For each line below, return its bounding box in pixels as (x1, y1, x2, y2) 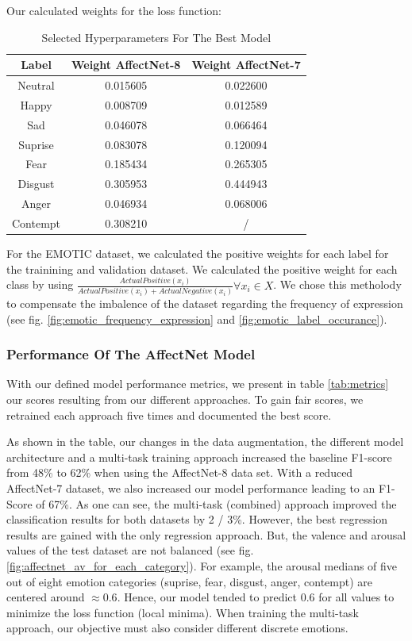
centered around (6, 589, 85, 605)
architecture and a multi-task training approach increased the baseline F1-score (6, 448, 392, 465)
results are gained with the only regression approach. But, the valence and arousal (6, 526, 406, 543)
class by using (6, 276, 74, 293)
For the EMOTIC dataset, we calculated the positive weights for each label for (6, 245, 389, 262)
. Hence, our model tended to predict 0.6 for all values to (117, 589, 395, 605)
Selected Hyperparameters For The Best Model (41, 29, 271, 45)
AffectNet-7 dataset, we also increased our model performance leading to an (6, 479, 375, 496)
